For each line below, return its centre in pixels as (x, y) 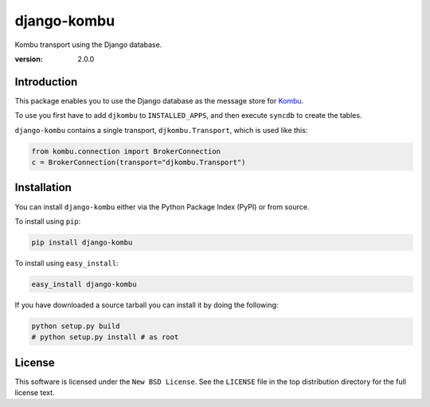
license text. (35, 393)
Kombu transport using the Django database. (88, 45)
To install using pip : (48, 221)
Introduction (46, 82)
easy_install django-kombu (84, 284)
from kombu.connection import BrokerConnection (126, 151)
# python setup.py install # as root (105, 337)
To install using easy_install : (66, 263)
